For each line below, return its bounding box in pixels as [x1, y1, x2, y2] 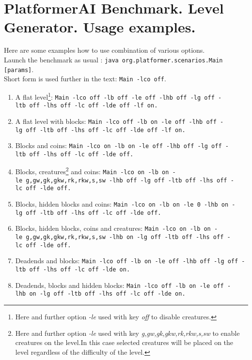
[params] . [4, 64, 34, 74]
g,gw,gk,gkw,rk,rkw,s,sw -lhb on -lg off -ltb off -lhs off [26, 234, 224, 241]
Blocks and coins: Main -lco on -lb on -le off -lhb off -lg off [15, 140, 222, 150]
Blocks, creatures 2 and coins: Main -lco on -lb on [15, 165, 169, 177]
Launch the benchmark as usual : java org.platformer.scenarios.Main [4, 54, 223, 64]
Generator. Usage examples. [4, 17, 196, 37]
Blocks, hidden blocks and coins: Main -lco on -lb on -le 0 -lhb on [15, 199, 229, 209]
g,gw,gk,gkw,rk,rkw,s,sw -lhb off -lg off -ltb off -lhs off [26, 177, 227, 184]
